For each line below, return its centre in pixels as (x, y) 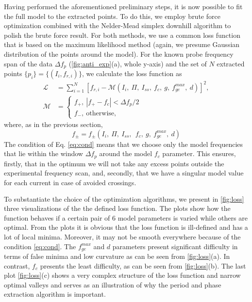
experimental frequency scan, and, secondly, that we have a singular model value (124, 173)
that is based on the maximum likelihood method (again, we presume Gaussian (122, 44)
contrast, (17, 265)
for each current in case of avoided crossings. (70, 182)
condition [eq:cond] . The (40, 246)
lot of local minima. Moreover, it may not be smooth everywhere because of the (122, 236)
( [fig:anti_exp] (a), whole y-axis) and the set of (138, 63)
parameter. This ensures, (199, 153)
